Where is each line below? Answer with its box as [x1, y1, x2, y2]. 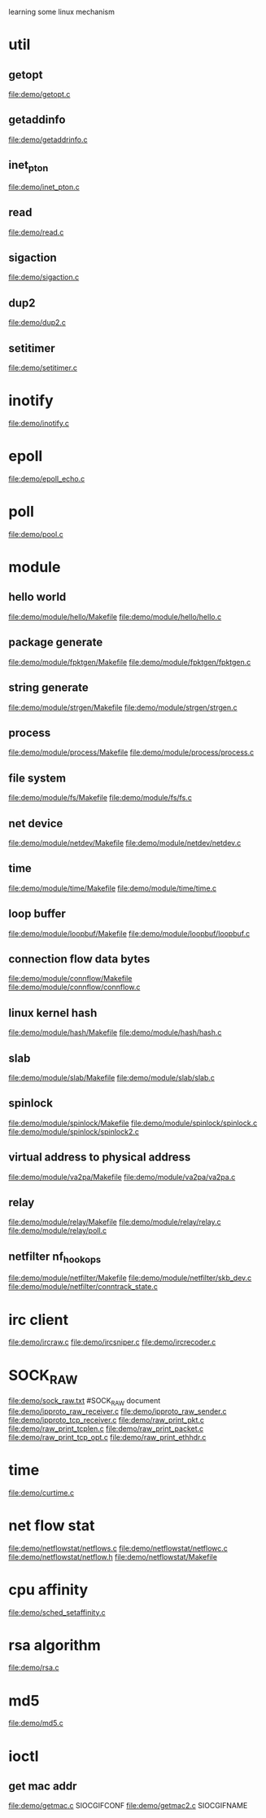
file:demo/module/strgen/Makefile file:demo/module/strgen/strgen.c [8, 702, 238, 712]
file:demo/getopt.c [8, 90, 71, 99]
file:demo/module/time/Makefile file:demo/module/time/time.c [8, 883, 217, 893]
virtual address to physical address [8, 1151, 191, 1164]
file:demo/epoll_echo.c [8, 473, 85, 483]
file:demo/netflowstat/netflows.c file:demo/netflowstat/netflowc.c [8, 1543, 228, 1553]
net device [8, 817, 63, 830]
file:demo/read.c [8, 227, 64, 237]
